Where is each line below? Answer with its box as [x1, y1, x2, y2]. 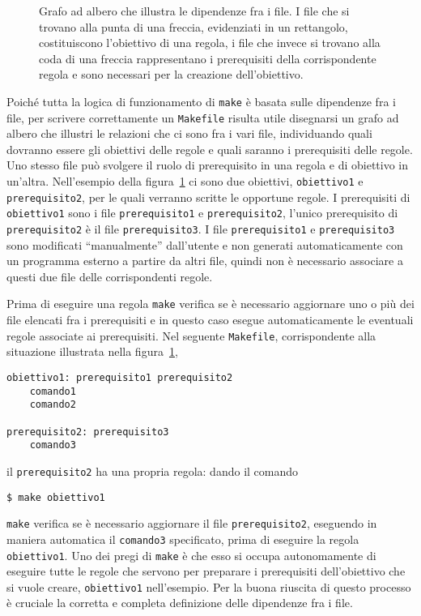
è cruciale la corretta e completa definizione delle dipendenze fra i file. [6, 594, 353, 611]
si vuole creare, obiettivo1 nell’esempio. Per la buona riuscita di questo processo [6, 578, 411, 595]
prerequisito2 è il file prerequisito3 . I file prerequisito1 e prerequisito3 [6, 220, 395, 237]
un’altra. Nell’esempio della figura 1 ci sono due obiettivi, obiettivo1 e [6, 173, 364, 190]
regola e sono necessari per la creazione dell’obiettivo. [39, 66, 304, 83]
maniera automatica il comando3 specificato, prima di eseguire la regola [6, 530, 359, 547]
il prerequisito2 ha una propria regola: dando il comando [6, 462, 299, 479]
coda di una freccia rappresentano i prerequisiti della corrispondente [39, 49, 376, 66]
